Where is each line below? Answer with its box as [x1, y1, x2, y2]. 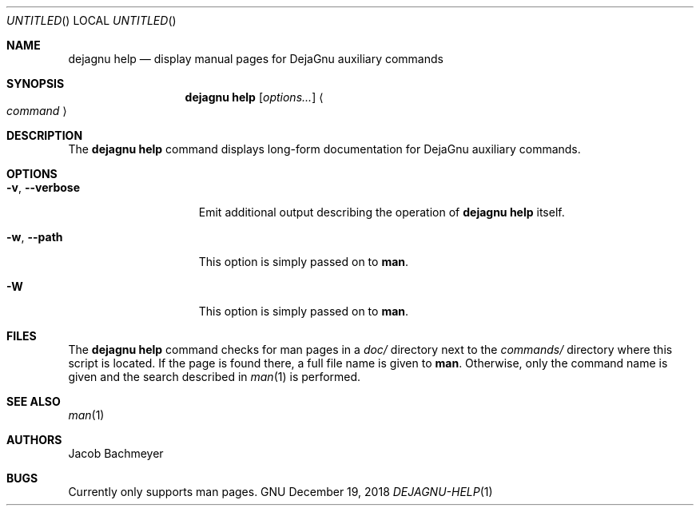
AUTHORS [6, 433, 62, 447]
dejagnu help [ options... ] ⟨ [185, 90, 324, 104]
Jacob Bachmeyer [68, 447, 164, 460]
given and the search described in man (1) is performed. [68, 370, 361, 383]
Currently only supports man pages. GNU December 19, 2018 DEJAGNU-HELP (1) [68, 485, 493, 498]
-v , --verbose [6, 181, 81, 194]
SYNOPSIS [6, 77, 65, 90]
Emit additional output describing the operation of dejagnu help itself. [198, 205, 565, 219]
